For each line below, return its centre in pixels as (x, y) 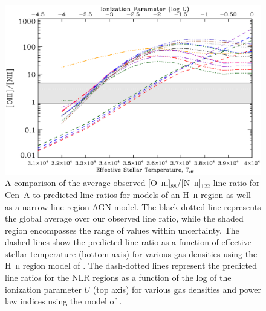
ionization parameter (43, 289)
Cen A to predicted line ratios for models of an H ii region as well (128, 194)
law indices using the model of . (63, 301)
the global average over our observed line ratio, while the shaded (124, 218)
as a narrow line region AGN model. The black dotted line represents (133, 206)
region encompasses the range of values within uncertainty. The (122, 230)
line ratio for (236, 183)
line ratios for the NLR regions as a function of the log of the (118, 277)
